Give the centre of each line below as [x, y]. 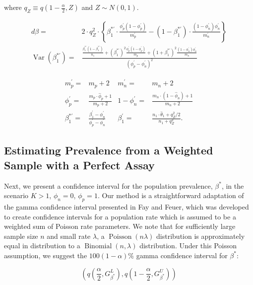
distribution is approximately [201, 236]
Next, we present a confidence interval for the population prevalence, [108, 185]
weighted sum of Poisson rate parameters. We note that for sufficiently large [120, 226]
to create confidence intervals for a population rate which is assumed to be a [120, 216]
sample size [21, 236]
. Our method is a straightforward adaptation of [171, 195]
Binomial [98, 247]
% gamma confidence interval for [178, 255]
